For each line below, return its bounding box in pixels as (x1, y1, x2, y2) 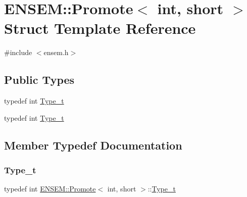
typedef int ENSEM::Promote (4, 183, 96, 194)
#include (4, 47, 32, 58)
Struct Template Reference (4, 18, 196, 38)
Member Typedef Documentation (4, 137, 182, 153)
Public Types (4, 72, 75, 87)
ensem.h (43, 47, 69, 58)
